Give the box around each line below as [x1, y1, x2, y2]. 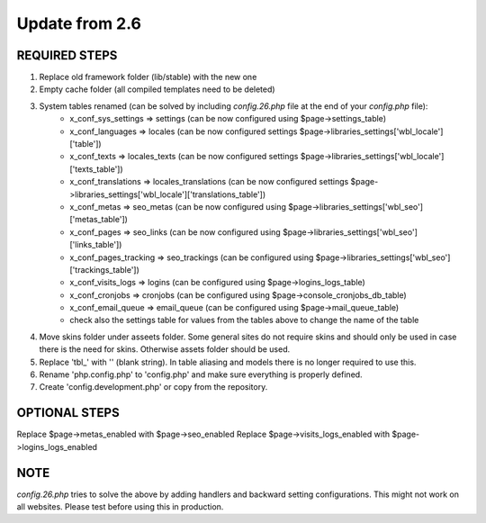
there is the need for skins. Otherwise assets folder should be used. [39, 344, 291, 355]
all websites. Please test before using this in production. [16, 501, 224, 512]
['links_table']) [69, 239, 122, 250]
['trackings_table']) [69, 264, 139, 275]
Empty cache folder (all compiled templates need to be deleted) [39, 84, 275, 95]
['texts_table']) [69, 163, 123, 175]
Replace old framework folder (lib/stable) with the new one [39, 72, 257, 83]
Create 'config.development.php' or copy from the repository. [39, 382, 268, 392]
